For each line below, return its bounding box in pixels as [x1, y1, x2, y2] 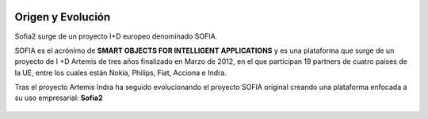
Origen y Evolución [14, 10, 111, 24]
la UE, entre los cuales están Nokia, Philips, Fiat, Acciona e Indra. [14, 68, 227, 77]
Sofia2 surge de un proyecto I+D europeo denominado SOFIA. [14, 32, 218, 41]
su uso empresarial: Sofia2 [14, 93, 103, 102]
